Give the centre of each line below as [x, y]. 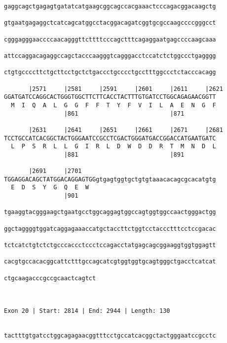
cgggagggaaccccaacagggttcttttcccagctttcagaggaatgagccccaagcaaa [110, 39]
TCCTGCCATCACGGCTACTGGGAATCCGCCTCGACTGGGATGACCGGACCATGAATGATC [110, 138]
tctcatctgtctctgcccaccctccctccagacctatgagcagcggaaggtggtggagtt [110, 245]
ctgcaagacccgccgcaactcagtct [50, 278]
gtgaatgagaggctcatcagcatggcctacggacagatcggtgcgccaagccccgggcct [110, 23]
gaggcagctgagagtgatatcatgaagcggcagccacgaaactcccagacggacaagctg [110, 6]
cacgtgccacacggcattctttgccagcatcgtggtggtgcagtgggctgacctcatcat [110, 262]
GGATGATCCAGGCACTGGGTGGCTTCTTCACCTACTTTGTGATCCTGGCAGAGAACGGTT [110, 97]
